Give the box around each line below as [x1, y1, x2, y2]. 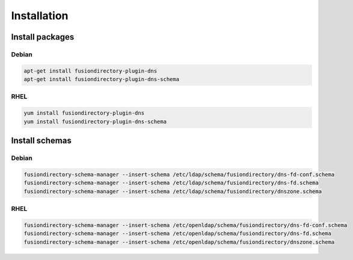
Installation [11, 9, 69, 22]
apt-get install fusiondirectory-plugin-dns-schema [23, 76, 180, 83]
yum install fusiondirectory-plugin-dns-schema [23, 118, 167, 125]
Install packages [11, 32, 75, 42]
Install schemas [11, 136, 72, 146]
